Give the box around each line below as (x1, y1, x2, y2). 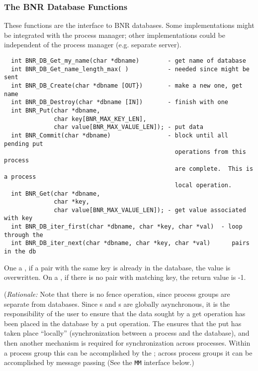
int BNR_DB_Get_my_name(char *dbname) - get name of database (11, 57, 246, 64)
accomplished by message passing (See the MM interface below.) (4, 357, 194, 368)
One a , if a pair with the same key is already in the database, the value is (4, 262, 231, 272)
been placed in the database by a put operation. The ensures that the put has (4, 318, 242, 328)
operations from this (174, 148, 246, 156)
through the (4, 231, 43, 239)
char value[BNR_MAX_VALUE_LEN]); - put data (54, 124, 203, 131)
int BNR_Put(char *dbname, (11, 107, 100, 114)
